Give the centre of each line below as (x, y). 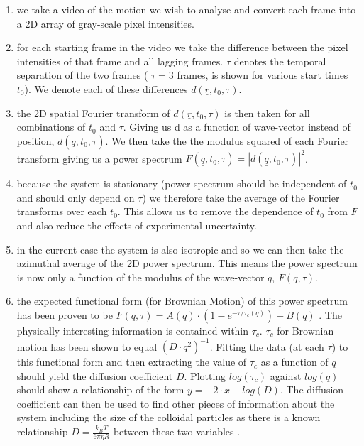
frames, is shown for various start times (263, 75)
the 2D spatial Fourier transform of (93, 113)
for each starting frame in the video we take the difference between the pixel (182, 47)
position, (35, 140)
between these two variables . (177, 431)
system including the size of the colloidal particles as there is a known (169, 417)
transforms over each (62, 211)
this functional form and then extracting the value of (132, 362)
